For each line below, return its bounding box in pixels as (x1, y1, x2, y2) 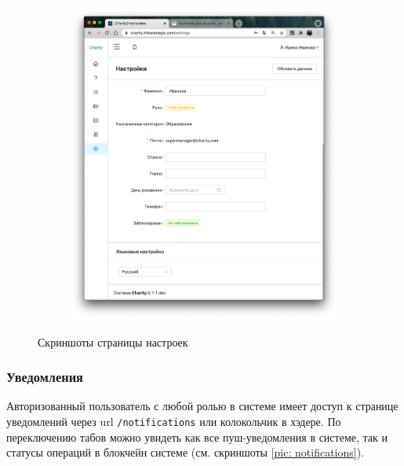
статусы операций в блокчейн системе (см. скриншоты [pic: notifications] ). (6, 444, 365, 460)
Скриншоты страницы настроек (38, 333, 188, 350)
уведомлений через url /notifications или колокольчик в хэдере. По (6, 413, 341, 429)
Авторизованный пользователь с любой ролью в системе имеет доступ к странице (6, 398, 399, 414)
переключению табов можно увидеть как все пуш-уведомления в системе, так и (6, 428, 388, 445)
